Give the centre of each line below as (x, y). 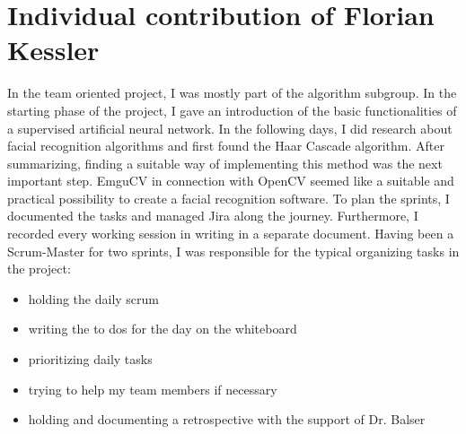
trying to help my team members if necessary (153, 389)
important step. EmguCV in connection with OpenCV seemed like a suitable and (231, 181)
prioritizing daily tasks (90, 359)
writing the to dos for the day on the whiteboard (163, 329)
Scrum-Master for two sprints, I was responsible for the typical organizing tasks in (233, 251)
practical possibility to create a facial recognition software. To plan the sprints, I (229, 198)
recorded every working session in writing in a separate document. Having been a (231, 234)
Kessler (53, 50)
